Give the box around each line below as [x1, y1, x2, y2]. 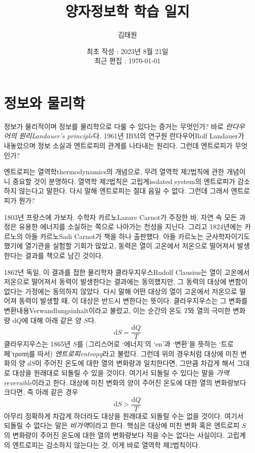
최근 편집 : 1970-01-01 [94, 55, 161, 66]
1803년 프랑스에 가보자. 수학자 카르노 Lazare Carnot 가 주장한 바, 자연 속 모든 [4, 212, 237, 222]
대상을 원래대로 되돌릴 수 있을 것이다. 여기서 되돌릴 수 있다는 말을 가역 [12, 367, 229, 377]
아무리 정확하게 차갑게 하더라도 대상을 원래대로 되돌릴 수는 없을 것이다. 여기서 [4, 410, 244, 421]
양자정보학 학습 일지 [65, 1, 190, 21]
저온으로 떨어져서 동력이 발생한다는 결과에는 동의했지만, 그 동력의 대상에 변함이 [4, 276, 248, 287]
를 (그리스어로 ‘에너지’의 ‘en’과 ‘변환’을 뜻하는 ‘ [76, 339, 221, 349]
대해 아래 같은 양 [30, 315, 82, 325]
